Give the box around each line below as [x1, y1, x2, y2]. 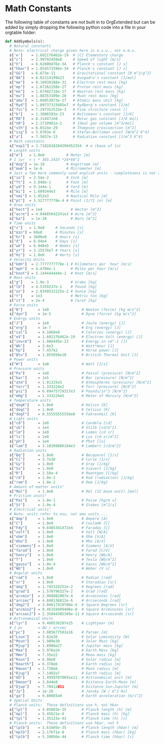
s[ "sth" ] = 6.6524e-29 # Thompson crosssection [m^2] [9, 125, 137, 130]
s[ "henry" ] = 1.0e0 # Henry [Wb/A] [9, 552, 112, 557]
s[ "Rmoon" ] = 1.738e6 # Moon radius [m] [9, 666, 119, 671]
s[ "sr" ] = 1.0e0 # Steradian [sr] [9, 580, 117, 585]
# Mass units [9, 275, 36, 280]
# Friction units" [9, 493, 47, 499]
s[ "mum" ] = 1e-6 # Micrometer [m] [9, 166, 102, 171]
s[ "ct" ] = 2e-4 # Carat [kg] [9, 298, 97, 303]
